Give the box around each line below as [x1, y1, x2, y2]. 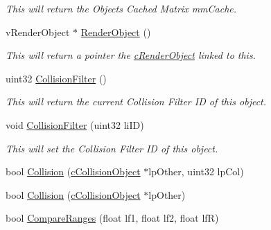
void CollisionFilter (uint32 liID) [6, 117, 144, 132]
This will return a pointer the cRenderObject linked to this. [6, 48, 256, 62]
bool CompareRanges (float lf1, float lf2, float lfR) [6, 211, 219, 225]
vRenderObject [6, 24, 70, 39]
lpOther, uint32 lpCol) [148, 164, 244, 179]
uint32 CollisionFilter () [6, 71, 107, 85]
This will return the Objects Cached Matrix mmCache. [6, 1, 237, 15]
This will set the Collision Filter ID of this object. [6, 141, 218, 155]
